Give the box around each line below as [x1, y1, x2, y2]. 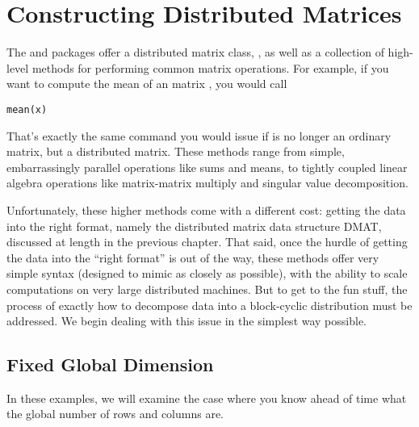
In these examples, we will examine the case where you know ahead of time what [6, 389, 407, 406]
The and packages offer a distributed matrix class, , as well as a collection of [6, 44, 384, 61]
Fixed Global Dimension [6, 352, 214, 377]
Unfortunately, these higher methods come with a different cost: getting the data [6, 201, 406, 218]
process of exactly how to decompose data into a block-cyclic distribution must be [6, 296, 413, 313]
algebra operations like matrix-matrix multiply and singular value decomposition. [6, 174, 409, 191]
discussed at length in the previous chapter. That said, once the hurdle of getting [6, 233, 408, 250]
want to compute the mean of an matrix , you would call [6, 75, 287, 92]
